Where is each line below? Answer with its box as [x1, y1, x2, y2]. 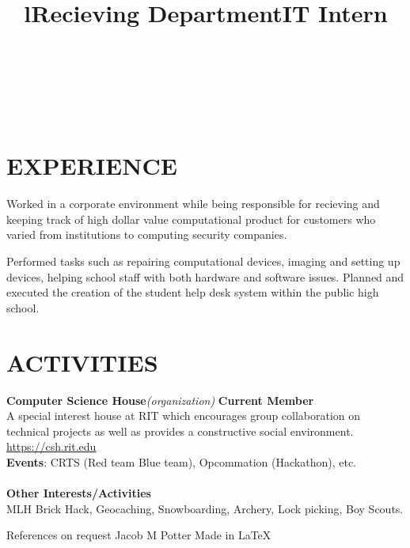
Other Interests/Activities [6, 485, 151, 501]
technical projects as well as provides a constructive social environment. [6, 422, 354, 439]
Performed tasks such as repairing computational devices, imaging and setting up [6, 253, 401, 270]
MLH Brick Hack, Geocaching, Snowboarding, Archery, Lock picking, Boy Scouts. [6, 500, 404, 516]
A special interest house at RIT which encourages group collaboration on [6, 407, 361, 424]
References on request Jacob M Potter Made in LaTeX [6, 527, 271, 543]
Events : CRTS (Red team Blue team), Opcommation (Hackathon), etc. [6, 453, 357, 470]
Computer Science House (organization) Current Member [6, 391, 314, 408]
